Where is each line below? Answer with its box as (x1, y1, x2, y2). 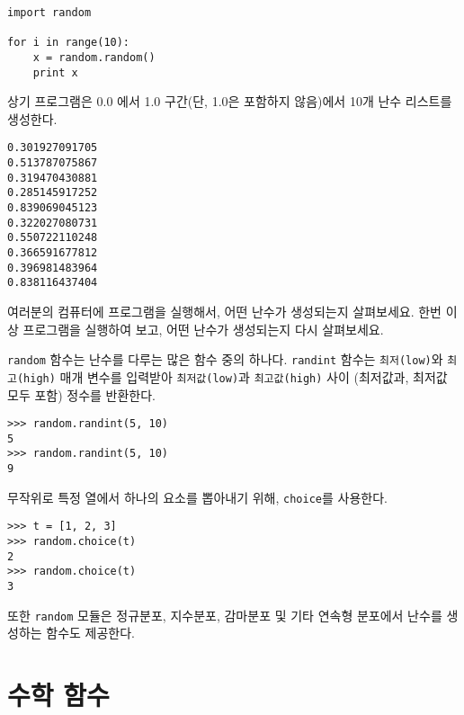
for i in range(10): (7, 36, 130, 49)
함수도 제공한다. (46, 623, 136, 642)
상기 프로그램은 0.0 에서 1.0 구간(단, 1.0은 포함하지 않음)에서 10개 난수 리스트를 (7, 92, 452, 111)
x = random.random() (32, 50, 156, 64)
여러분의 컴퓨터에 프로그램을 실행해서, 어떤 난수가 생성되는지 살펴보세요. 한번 (7, 302, 442, 321)
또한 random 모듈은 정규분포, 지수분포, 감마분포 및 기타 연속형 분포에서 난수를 (7, 605, 442, 624)
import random (7, 6, 92, 19)
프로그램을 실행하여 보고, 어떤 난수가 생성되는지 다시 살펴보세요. (22, 319, 384, 338)
